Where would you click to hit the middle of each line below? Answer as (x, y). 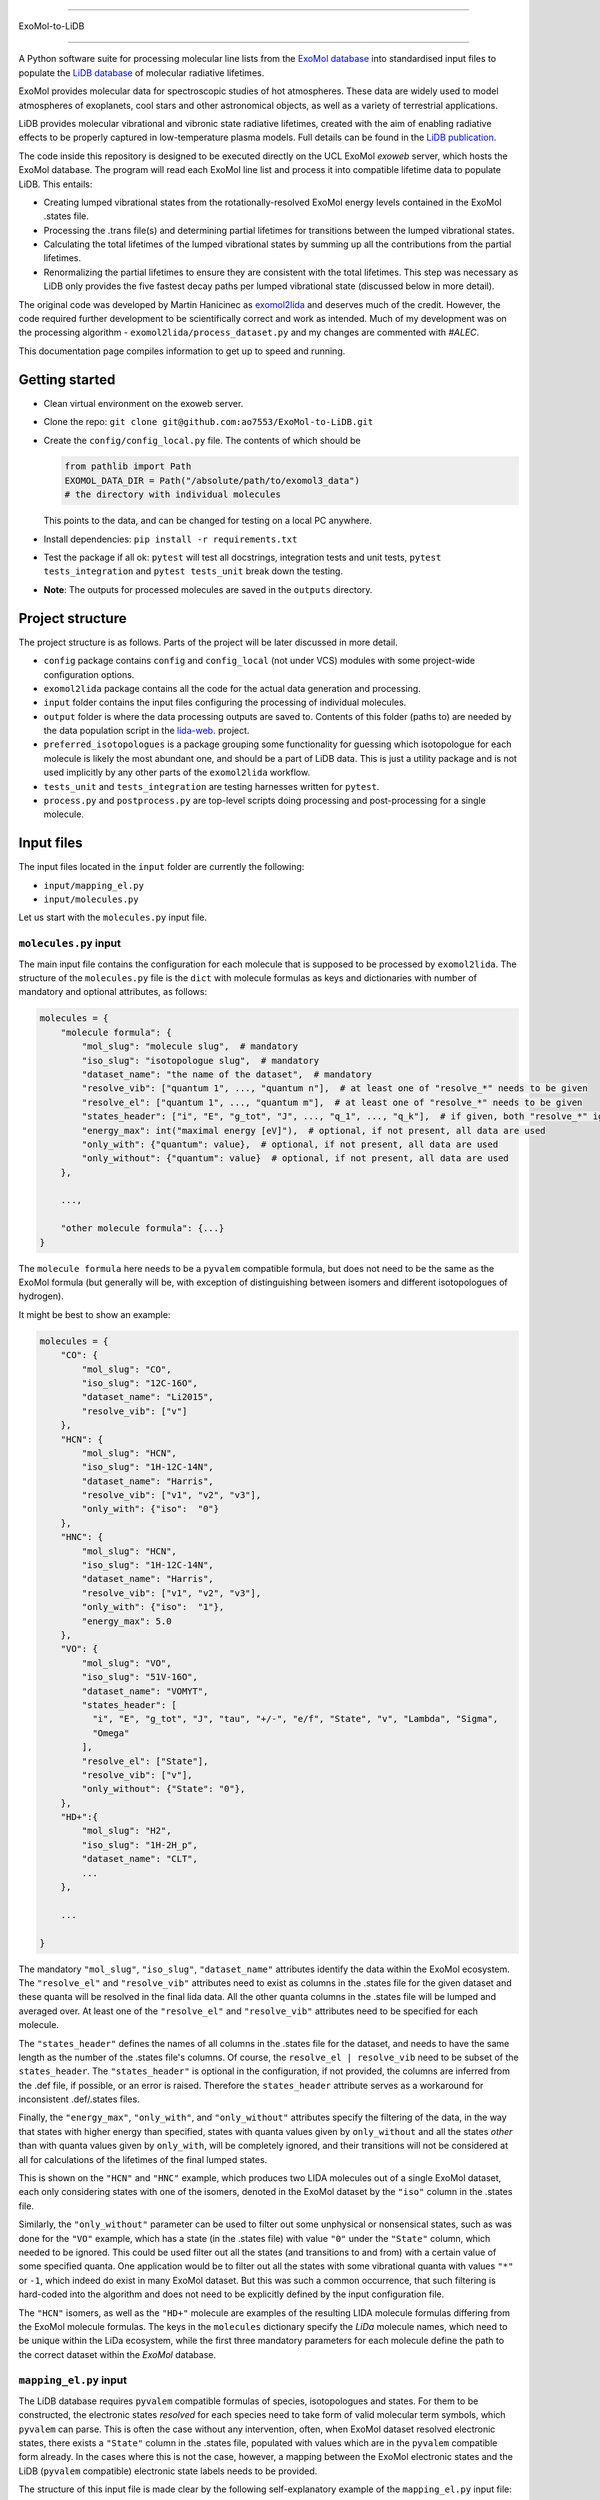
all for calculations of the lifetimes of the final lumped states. (143, 2159)
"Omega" (110, 1733)
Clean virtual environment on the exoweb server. (143, 403)
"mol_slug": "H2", (126, 1831)
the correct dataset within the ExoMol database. (117, 2354)
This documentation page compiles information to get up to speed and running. (182, 351)
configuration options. (89, 674)
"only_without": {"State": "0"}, (163, 1789)
